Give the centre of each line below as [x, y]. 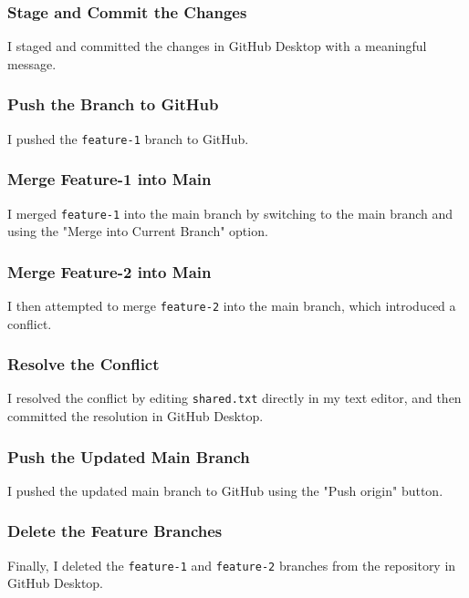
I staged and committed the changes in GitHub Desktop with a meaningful [217, 46]
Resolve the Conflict [83, 364]
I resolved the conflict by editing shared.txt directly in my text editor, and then [234, 398]
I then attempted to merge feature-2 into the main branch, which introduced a [232, 305]
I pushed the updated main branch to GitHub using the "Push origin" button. [225, 490]
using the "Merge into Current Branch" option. [138, 231]
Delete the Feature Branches [115, 531]
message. [32, 63]
